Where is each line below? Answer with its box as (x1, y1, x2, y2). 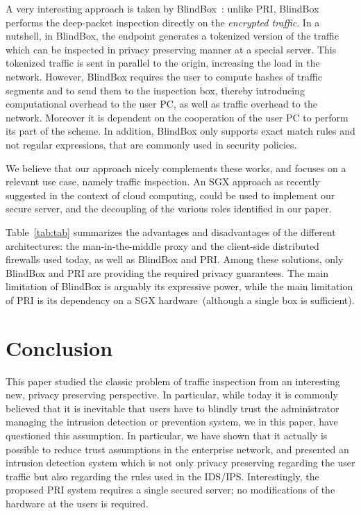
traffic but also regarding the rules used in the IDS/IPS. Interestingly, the (6, 468, 319, 483)
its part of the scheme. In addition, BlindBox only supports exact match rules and (6, 124, 355, 138)
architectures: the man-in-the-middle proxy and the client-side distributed (6, 238, 319, 253)
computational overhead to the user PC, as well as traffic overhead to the (6, 96, 317, 111)
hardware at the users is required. (6, 496, 149, 510)
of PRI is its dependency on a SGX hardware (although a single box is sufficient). (6, 292, 355, 307)
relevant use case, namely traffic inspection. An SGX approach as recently (6, 174, 320, 189)
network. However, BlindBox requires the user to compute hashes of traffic (6, 69, 322, 83)
